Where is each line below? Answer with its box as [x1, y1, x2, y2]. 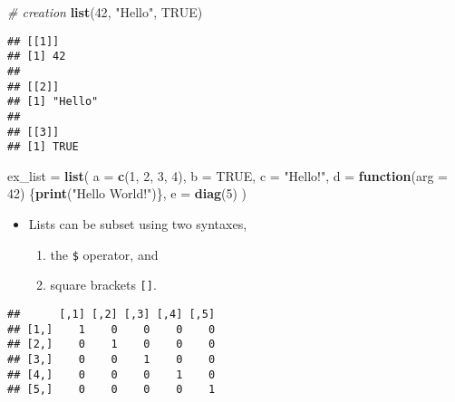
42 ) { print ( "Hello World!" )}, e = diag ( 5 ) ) [7, 184, 247, 203]
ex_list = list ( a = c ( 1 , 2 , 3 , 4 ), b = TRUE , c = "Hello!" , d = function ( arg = [7, 166, 449, 185]
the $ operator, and [50, 244, 159, 263]
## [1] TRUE [7, 140, 79, 154]
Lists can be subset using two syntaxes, [28, 215, 247, 234]
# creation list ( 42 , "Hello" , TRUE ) [7, 3, 203, 21]
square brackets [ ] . [50, 275, 157, 294]
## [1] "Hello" [7, 95, 99, 109]
